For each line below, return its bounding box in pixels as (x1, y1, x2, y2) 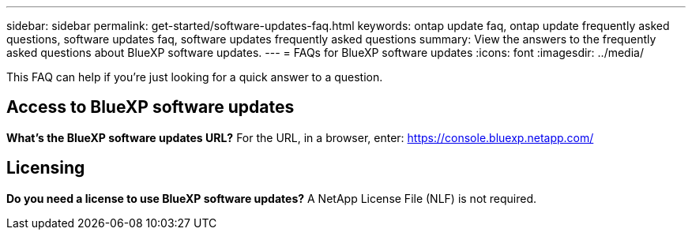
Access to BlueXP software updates (6, 97, 295, 118)
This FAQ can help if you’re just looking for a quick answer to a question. (6, 70, 383, 84)
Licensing (6, 158, 85, 178)
